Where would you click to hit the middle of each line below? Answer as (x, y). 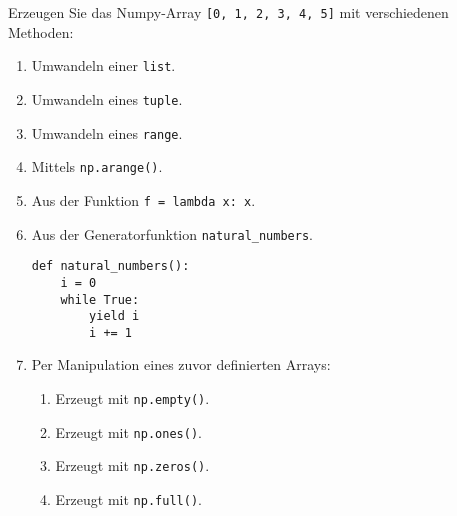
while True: (100, 299)
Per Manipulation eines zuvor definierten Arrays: (181, 364)
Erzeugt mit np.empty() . (132, 398)
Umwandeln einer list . (103, 65)
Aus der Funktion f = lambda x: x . (143, 199)
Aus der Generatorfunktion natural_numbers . (172, 233)
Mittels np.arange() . (97, 166)
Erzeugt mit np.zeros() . (132, 465)
